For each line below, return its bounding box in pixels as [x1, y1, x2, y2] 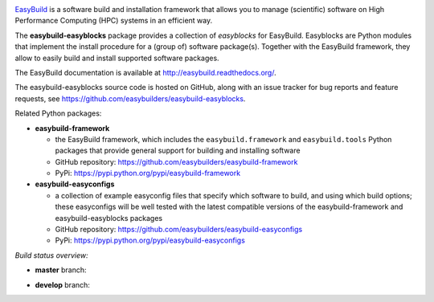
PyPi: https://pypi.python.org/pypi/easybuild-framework [55, 169, 241, 178]
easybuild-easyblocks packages [55, 213, 163, 222]
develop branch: [35, 280, 90, 289]
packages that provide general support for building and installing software [55, 145, 301, 156]
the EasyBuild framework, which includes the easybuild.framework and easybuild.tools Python [55, 134, 392, 144]
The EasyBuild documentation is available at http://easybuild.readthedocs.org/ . [14, 67, 276, 77]
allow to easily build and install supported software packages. [14, 53, 220, 63]
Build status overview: [14, 250, 88, 260]
